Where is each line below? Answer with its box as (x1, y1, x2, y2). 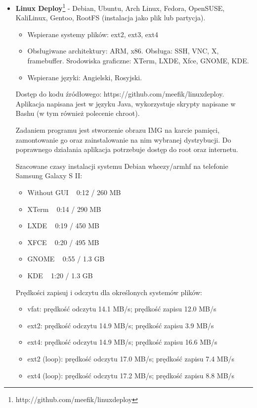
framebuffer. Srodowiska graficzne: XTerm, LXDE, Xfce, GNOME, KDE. (27, 55, 249, 66)
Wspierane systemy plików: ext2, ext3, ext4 (27, 29, 158, 39)
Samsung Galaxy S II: (15, 170, 83, 181)
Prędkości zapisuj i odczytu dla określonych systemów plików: (15, 287, 202, 297)
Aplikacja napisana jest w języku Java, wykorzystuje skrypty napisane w (15, 98, 236, 108)
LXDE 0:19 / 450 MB (27, 220, 100, 231)
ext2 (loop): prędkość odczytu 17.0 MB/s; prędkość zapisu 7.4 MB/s (27, 353, 235, 363)
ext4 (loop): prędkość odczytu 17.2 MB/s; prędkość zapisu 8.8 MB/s (27, 370, 235, 380)
